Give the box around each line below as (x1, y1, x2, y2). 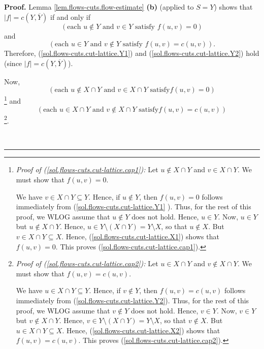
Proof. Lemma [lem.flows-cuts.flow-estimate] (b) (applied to (4, 2, 194, 12)
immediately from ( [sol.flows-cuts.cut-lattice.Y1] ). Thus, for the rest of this (16, 201, 251, 212)
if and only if (50, 11, 90, 22)
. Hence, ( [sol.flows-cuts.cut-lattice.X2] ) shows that (62, 325, 220, 335)
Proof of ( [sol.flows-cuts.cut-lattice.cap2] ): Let (16, 258, 158, 269)
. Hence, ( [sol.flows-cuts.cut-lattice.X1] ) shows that (61, 231, 219, 242)
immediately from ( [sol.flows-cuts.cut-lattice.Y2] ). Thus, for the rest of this (16, 295, 249, 305)
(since (4, 57, 22, 68)
